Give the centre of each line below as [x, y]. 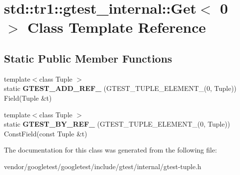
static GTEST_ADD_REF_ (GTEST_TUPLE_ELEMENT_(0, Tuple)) [120, 88]
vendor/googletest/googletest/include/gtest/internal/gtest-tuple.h [103, 166]
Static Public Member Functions [88, 58]
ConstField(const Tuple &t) [46, 133]
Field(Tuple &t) [28, 98]
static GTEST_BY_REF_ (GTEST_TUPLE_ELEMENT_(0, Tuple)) [117, 124]
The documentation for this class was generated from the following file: [110, 150]
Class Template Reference [117, 27]
